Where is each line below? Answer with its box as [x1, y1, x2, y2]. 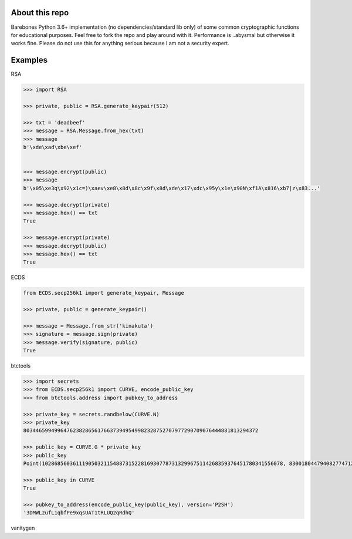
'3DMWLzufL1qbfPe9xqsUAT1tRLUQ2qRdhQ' [23, 510, 135, 516]
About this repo [11, 8, 69, 18]
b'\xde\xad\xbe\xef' [23, 144, 82, 150]
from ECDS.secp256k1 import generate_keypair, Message [23, 289, 184, 297]
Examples [11, 55, 48, 65]
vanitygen [11, 524, 35, 531]
